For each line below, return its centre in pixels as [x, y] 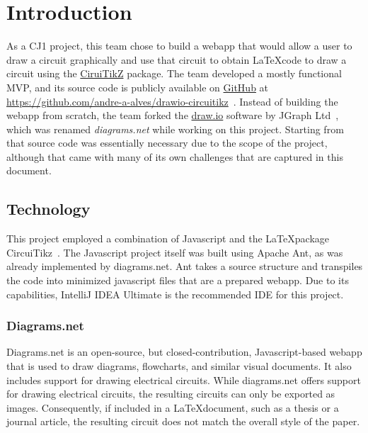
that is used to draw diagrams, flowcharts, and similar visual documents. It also [179, 366]
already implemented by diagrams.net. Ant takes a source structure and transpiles [185, 266]
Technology [48, 209]
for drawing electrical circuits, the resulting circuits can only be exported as [171, 394]
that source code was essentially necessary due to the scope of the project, [167, 143]
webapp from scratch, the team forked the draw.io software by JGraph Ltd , [173, 115]
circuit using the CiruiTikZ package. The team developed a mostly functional [174, 73]
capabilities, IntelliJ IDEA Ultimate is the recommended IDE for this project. [175, 294]
